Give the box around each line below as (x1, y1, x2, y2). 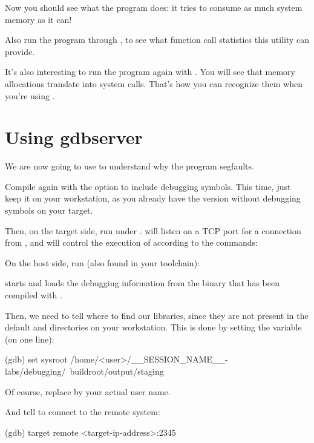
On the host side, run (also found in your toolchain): (5, 256, 200, 269)
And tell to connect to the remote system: (5, 405, 160, 418)
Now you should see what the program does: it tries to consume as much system (5, 1, 303, 13)
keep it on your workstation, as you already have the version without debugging (5, 192, 301, 205)
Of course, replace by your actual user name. (5, 385, 171, 398)
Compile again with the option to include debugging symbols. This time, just (5, 180, 291, 192)
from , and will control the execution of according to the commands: (5, 236, 258, 249)
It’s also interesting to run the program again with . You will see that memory (5, 65, 295, 78)
